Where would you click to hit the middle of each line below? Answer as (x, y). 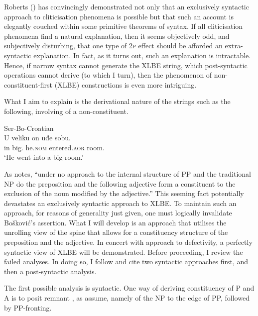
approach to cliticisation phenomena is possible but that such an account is (119, 16)
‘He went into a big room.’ (44, 157)
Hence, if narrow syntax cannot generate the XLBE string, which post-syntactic (126, 65)
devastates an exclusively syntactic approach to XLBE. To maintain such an (120, 203)
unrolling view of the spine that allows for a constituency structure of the (116, 232)
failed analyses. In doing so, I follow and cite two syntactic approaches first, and (126, 262)
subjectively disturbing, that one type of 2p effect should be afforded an (113, 46)
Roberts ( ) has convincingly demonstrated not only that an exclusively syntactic (127, 6)
